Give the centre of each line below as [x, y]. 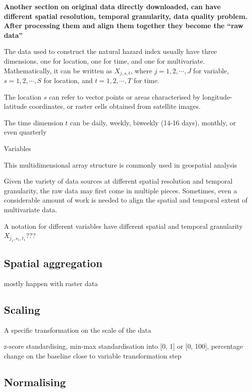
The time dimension [34, 122]
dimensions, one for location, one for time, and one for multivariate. [104, 60]
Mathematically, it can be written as [58, 70]
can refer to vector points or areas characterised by [125, 96]
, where [141, 70]
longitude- [217, 96]
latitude [16, 106]
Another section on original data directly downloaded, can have [112, 6]
